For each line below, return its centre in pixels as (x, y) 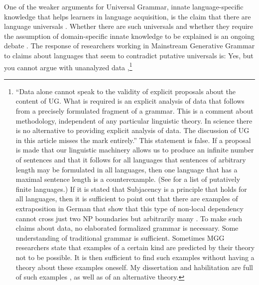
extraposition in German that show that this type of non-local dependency (129, 208)
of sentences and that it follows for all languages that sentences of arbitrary (131, 159)
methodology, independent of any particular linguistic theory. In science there (134, 120)
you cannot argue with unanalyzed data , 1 (68, 66)
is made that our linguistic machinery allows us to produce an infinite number (135, 150)
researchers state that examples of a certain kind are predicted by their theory (135, 247)
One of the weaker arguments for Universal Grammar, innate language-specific (124, 6)
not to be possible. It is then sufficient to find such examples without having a (135, 257)
